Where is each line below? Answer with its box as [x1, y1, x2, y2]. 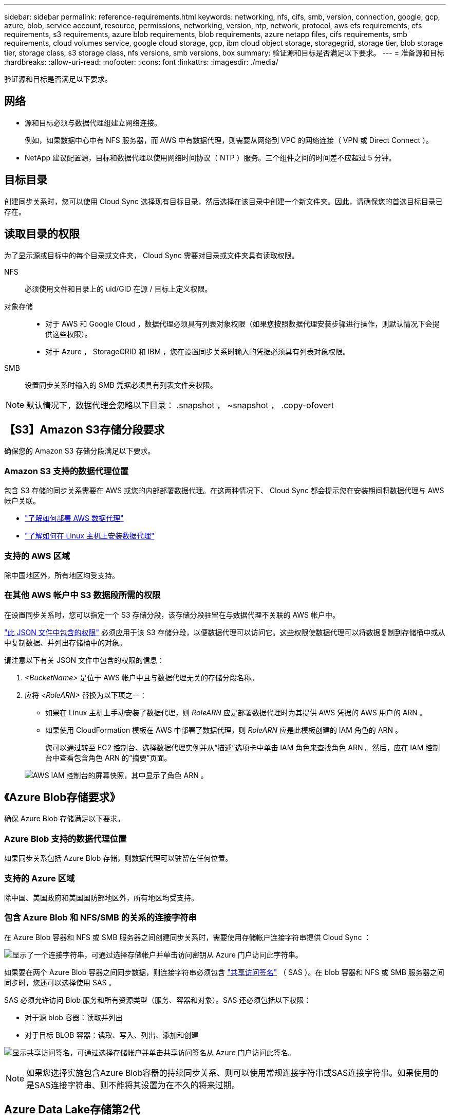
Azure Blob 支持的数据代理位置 [4, 833, 127, 844]
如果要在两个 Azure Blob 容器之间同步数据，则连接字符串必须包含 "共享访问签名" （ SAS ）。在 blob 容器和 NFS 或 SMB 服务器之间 [4, 967, 444, 977]
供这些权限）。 [45, 329, 92, 338]
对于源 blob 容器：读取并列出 [25, 1013, 123, 1022]
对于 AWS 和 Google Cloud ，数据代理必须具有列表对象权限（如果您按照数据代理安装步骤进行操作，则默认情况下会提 [45, 319, 440, 328]
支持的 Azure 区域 [4, 873, 75, 883]
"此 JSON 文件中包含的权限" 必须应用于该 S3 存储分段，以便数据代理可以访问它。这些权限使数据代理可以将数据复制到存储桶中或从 [4, 627, 445, 637]
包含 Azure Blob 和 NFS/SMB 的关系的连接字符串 [4, 912, 197, 923]
